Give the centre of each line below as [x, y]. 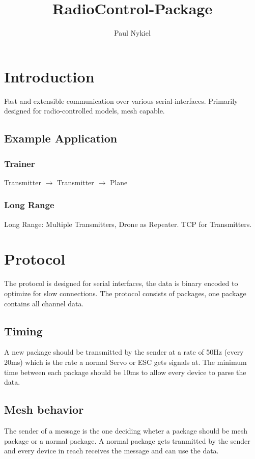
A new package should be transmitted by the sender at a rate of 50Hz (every [124, 352]
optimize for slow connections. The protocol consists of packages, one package [125, 293]
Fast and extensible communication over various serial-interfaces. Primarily [121, 101]
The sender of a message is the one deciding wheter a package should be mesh [126, 430]
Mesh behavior [44, 409]
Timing [23, 331]
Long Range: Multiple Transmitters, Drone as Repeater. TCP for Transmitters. [128, 224]
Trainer [20, 163]
